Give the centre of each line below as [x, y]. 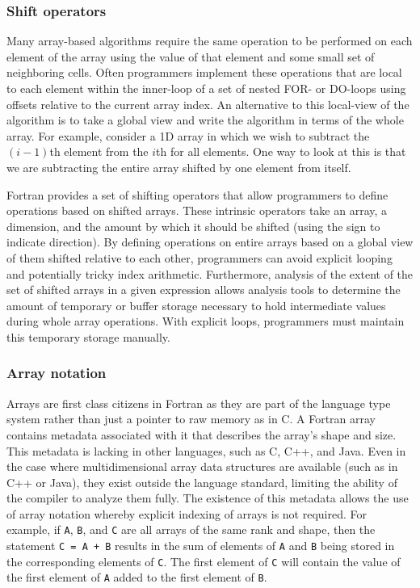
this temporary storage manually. [88, 336]
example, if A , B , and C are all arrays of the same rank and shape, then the [191, 529]
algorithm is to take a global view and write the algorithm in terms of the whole [205, 120]
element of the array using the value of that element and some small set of [191, 56]
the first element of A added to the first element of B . [137, 577]
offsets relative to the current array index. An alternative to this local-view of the [208, 104]
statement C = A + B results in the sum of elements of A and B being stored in [201, 546]
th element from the [99, 151]
